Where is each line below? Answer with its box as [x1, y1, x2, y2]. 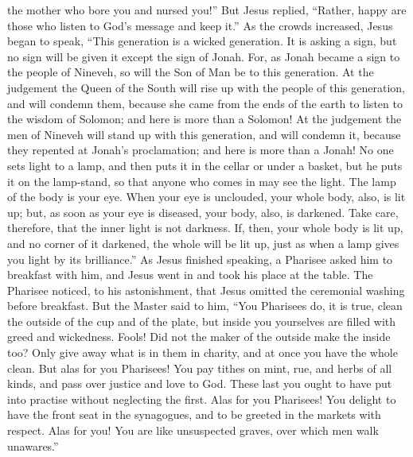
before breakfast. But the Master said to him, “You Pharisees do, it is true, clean [7, 297, 403, 314]
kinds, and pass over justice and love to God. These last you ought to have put [7, 375, 392, 392]
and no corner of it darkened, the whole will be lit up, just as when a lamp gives [7, 234, 399, 251]
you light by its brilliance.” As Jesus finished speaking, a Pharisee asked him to [7, 250, 393, 267]
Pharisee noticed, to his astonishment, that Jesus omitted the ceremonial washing [7, 281, 405, 298]
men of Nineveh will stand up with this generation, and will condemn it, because [7, 126, 401, 142]
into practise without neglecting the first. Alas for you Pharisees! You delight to [7, 390, 396, 407]
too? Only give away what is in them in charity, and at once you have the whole [7, 344, 398, 361]
